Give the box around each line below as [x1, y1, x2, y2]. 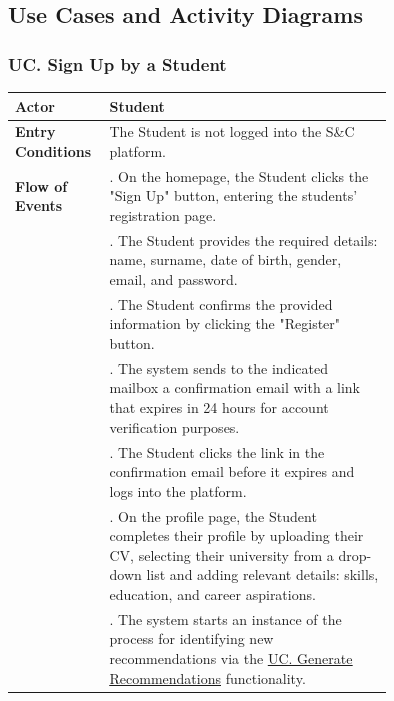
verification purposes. [109, 416, 240, 437]
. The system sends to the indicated [109, 357, 328, 378]
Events [15, 195, 63, 216]
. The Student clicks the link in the [109, 441, 325, 462]
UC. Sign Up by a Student [8, 51, 227, 76]
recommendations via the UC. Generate [109, 647, 353, 668]
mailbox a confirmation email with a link [109, 377, 361, 398]
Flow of [15, 175, 68, 196]
